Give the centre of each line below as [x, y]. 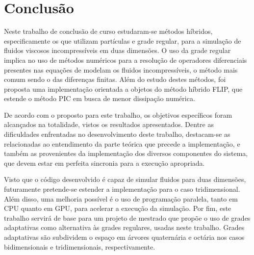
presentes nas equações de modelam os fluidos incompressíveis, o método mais [121, 69]
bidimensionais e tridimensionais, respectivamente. [80, 246]
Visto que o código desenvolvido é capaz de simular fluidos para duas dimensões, [125, 179]
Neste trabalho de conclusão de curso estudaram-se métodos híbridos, [108, 31]
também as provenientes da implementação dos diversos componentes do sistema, [126, 153]
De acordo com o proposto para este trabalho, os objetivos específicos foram [118, 115]
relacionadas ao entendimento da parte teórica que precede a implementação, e [122, 143]
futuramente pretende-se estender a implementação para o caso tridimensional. [122, 189]
